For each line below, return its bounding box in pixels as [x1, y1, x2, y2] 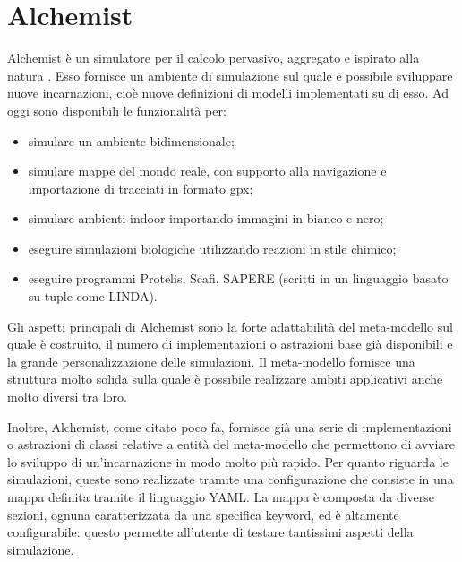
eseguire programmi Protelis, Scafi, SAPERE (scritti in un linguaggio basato [28, 269, 449, 288]
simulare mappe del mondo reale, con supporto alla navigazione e [28, 161, 387, 180]
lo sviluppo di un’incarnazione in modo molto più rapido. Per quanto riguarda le [7, 452, 449, 471]
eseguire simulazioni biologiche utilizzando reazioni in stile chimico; [28, 238, 397, 257]
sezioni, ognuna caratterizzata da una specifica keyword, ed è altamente [7, 505, 399, 523]
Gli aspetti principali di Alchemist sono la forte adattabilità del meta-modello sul [7, 316, 453, 335]
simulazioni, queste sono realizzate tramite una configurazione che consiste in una [7, 470, 454, 489]
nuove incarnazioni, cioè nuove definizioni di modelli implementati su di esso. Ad [7, 83, 449, 102]
